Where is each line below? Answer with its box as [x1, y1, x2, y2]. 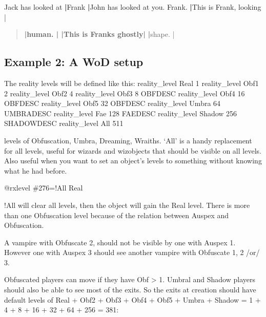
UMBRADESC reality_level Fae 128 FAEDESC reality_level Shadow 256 [4, 108, 237, 118]
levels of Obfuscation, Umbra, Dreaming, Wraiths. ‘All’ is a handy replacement [4, 135, 252, 145]
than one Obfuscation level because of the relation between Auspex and [4, 209, 229, 220]
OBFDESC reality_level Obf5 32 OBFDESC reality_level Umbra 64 [4, 98, 221, 109]
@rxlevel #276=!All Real [4, 182, 83, 193]
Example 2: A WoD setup [4, 54, 144, 70]
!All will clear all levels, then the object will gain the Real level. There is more [4, 199, 250, 210]
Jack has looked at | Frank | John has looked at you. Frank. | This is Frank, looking [4, 2, 261, 12]
